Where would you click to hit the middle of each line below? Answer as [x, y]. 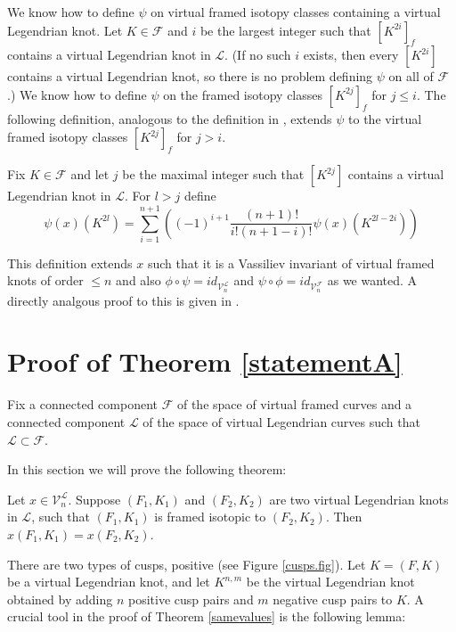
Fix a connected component [82, 404]
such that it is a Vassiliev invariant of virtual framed [291, 263]
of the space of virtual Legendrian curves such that [281, 421]
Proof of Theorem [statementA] [205, 361]
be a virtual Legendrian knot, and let [109, 582]
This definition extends [70, 263]
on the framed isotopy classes [243, 94]
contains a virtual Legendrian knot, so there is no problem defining [190, 76]
